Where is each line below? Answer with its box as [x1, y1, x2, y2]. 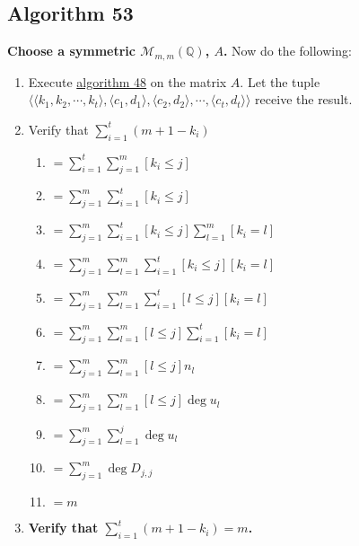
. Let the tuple [240, 72, 320, 91]
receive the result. [255, 90, 353, 109]
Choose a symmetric [7, 41, 136, 60]
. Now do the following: [223, 41, 352, 60]
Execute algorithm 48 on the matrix [28, 72, 227, 91]
